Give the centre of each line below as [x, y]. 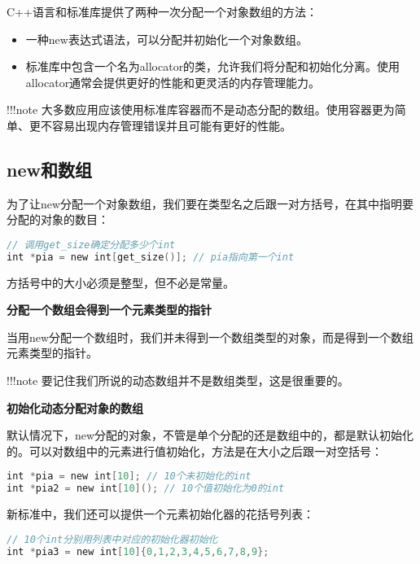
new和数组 [49, 169]
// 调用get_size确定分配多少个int [91, 245]
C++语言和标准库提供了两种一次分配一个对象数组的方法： [162, 11]
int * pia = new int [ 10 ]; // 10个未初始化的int [129, 477]
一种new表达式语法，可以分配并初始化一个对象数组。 [166, 39]
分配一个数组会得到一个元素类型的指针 [109, 310]
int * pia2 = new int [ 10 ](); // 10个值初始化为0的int [146, 489]
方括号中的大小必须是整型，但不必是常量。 [120, 282]
